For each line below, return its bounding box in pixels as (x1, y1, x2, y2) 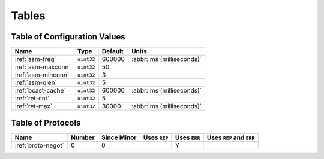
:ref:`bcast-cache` (14, 87, 66, 95)
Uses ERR (175, 133, 200, 142)
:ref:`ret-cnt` (14, 94, 50, 103)
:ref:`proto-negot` (14, 141, 64, 149)
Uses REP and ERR (207, 133, 255, 142)
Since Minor (101, 133, 137, 142)
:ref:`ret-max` (14, 102, 53, 111)
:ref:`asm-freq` (14, 55, 56, 63)
